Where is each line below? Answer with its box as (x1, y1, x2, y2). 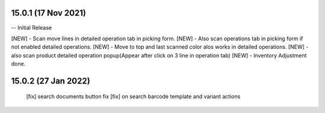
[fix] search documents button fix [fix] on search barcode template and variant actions (26, 93, 241, 100)
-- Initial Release (11, 24, 52, 31)
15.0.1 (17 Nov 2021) (11, 8, 87, 18)
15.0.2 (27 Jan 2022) (11, 76, 90, 86)
